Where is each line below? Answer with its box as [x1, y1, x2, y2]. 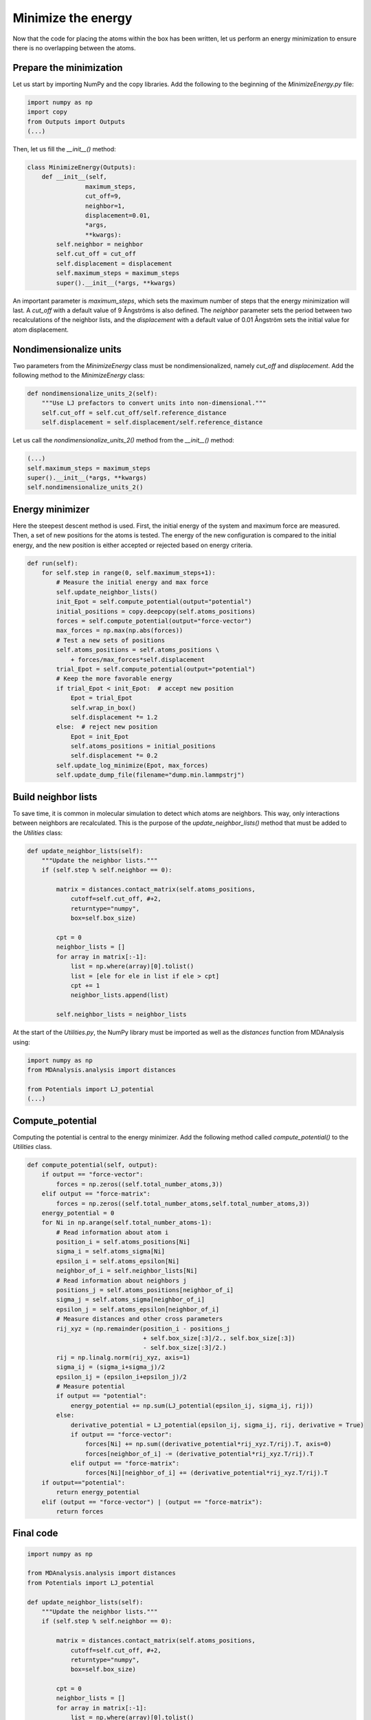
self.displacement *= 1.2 [70, 713, 158, 721]
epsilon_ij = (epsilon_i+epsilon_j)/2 [56, 1373, 187, 1381]
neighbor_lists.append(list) [70, 991, 169, 999]
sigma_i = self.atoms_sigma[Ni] [56, 1247, 165, 1256]
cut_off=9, [85, 193, 122, 200]
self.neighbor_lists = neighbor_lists [56, 1011, 187, 1018]
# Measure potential [56, 1382, 126, 1390]
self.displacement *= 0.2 [70, 752, 158, 760]
